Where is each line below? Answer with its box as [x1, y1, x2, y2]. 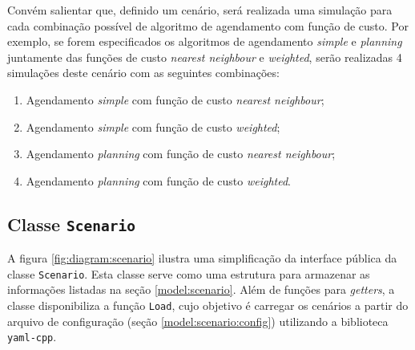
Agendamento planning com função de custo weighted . [26, 172, 291, 189]
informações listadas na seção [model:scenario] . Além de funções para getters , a [7, 281, 395, 298]
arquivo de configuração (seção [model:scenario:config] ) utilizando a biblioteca [7, 312, 389, 329]
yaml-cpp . [7, 328, 57, 345]
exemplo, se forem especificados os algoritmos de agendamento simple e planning [7, 33, 402, 50]
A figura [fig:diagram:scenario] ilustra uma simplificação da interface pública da [7, 250, 397, 267]
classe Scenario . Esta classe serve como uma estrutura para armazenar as [7, 265, 370, 282]
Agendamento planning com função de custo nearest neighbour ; [26, 145, 336, 162]
